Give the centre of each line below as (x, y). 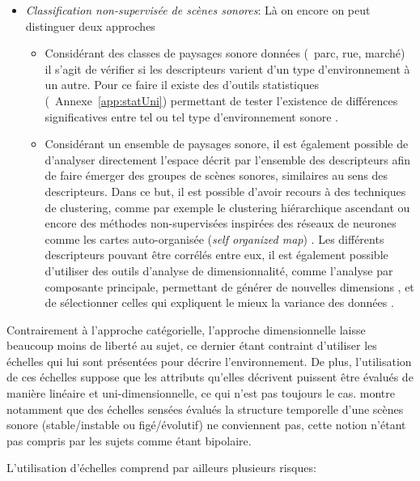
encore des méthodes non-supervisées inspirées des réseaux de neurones (221, 223)
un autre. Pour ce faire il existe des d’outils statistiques (182, 85)
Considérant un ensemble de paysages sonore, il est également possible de (227, 144)
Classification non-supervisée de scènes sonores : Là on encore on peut (198, 10)
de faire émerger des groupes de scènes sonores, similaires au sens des (216, 175)
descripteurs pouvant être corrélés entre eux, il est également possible (216, 255)
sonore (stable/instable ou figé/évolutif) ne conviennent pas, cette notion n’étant (206, 425)
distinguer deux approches (90, 26)
